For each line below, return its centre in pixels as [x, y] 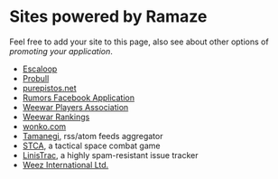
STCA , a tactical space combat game [91, 146]
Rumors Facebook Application [79, 98]
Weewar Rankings [56, 117]
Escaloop [40, 69]
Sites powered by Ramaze [108, 17]
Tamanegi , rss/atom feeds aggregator [93, 136]
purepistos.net [49, 88]
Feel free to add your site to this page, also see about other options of [139, 42]
